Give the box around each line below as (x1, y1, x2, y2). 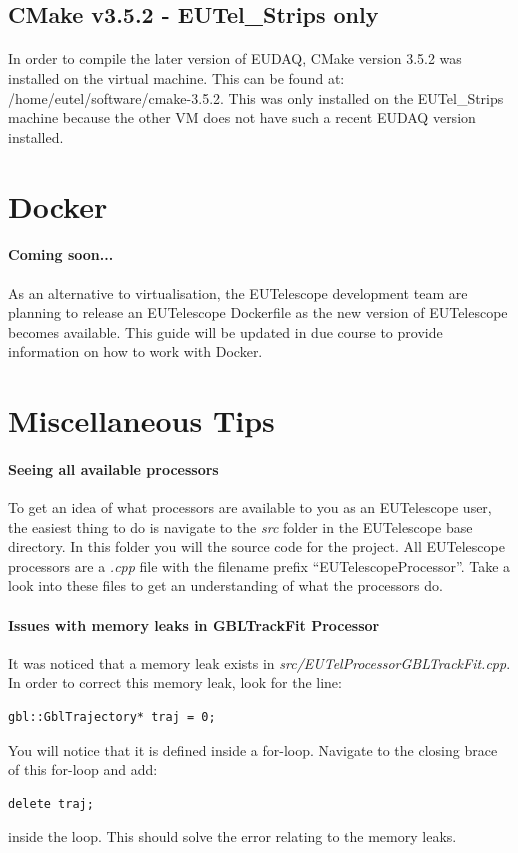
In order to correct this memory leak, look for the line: (8, 672, 342, 693)
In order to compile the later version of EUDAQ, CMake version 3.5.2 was (8, 48, 462, 69)
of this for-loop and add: (8, 759, 158, 780)
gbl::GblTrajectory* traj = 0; (8, 710, 216, 725)
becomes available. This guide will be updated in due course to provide (8, 321, 443, 342)
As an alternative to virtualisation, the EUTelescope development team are (8, 282, 468, 303)
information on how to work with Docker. (8, 341, 263, 362)
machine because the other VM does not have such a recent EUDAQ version (8, 107, 476, 128)
